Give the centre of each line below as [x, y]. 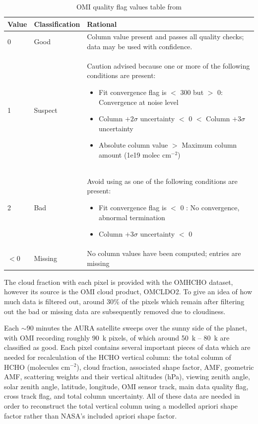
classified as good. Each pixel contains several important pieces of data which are [127, 347]
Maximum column [209, 145]
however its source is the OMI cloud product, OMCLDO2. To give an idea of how [128, 292]
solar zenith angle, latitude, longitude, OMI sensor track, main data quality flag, [126, 386]
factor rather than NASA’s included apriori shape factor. [91, 415]
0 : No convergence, [210, 208]
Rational [102, 24]
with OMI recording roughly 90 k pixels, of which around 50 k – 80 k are [117, 337]
